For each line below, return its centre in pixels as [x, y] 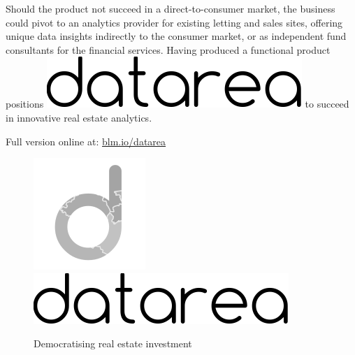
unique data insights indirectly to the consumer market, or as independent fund [176, 36]
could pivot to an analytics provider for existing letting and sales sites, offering [174, 22]
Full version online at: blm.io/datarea [86, 141]
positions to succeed [177, 104]
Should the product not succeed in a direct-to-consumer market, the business [171, 8]
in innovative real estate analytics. [79, 117]
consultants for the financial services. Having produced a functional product [168, 49]
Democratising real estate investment [113, 343]
